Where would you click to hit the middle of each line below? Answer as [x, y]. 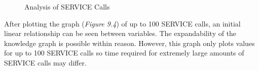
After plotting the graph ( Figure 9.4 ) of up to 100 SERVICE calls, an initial [122, 23]
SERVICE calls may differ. [45, 62]
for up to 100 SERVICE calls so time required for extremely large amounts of [124, 53]
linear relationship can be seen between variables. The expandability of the [120, 33]
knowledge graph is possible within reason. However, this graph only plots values [129, 43]
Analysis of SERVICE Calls [67, 6]
